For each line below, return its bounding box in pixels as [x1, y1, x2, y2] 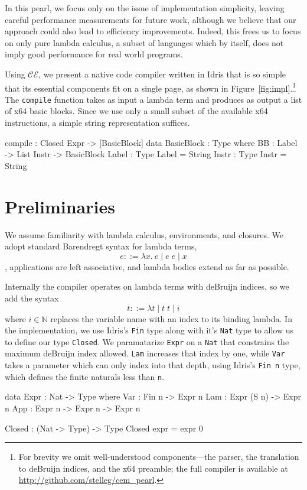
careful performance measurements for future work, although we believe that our [5, 13, 296, 25]
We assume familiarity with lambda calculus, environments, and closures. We [5, 228, 283, 241]
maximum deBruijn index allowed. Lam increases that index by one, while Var [5, 347, 285, 359]
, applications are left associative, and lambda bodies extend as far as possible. [5, 260, 289, 272]
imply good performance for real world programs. [5, 48, 183, 60]
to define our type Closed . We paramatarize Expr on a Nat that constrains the [5, 335, 289, 348]
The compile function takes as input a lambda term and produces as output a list [5, 93, 302, 105]
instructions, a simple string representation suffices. [5, 116, 190, 129]
